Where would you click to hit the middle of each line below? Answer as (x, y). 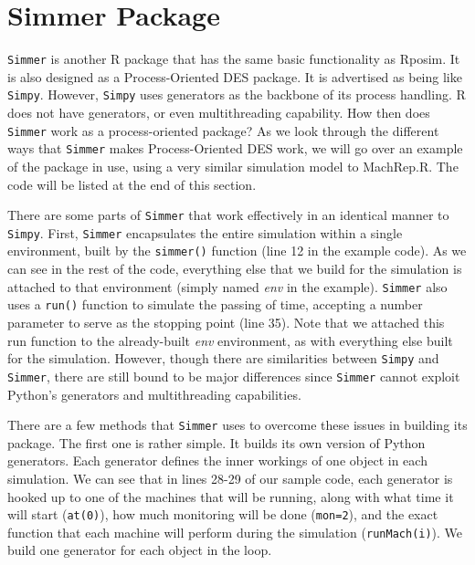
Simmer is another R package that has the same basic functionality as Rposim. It (234, 59)
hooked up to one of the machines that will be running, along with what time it (231, 496)
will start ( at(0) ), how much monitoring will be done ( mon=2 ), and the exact (223, 514)
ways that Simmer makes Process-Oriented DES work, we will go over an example (235, 148)
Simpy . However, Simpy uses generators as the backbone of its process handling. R (237, 94)
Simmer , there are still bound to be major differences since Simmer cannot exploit (234, 376)
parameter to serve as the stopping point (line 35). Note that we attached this (226, 322)
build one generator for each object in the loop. (140, 550)
